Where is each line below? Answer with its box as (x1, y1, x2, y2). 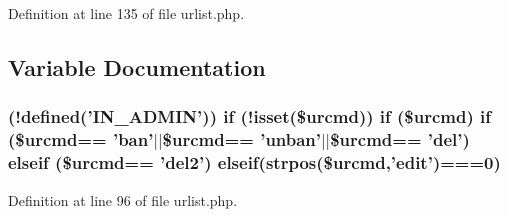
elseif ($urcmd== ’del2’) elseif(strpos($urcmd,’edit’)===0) (8, 150, 501, 175)
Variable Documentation (8, 51, 266, 82)
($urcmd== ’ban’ (8, 127, 154, 152)
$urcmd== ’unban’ (162, 127, 322, 152)
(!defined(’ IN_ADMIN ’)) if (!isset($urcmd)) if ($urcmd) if (8, 104, 492, 129)
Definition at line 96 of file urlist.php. (8, 189, 238, 210)
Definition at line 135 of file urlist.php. (8, 3, 245, 23)
